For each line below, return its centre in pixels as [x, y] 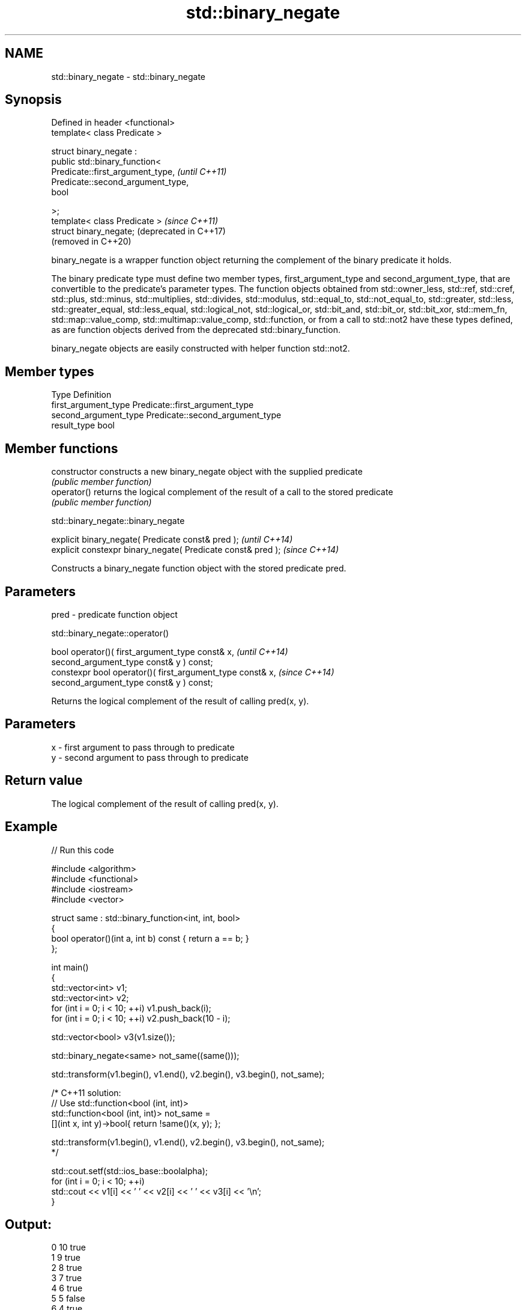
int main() [70, 967]
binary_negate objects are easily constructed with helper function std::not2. [201, 349]
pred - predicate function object [114, 614]
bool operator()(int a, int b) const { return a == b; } [150, 938]
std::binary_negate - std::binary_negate [128, 76]
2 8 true [67, 1268]
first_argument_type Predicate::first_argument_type [153, 405]
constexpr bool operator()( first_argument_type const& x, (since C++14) [193, 672]
